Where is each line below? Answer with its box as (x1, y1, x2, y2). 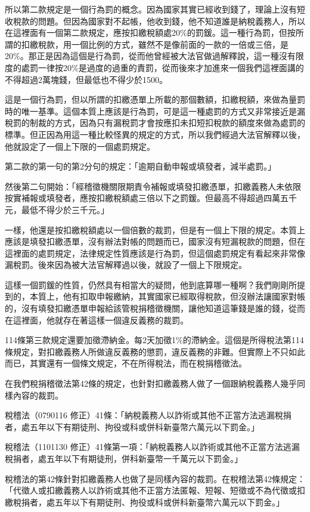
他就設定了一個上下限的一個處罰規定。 (5, 140, 155, 152)
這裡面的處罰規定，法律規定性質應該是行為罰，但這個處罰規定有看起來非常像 (5, 246, 305, 259)
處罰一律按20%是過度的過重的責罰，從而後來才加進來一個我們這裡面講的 (21, 61, 304, 73)
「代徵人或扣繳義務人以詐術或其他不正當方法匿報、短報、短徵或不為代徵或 (5, 484, 297, 496)
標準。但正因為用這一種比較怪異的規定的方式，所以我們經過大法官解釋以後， (5, 128, 305, 140)
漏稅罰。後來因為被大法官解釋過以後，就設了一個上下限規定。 (5, 258, 247, 271)
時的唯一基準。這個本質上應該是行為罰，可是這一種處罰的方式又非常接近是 (5, 104, 297, 117)
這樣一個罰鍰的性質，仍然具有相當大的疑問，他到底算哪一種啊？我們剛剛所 (5, 278, 297, 291)
